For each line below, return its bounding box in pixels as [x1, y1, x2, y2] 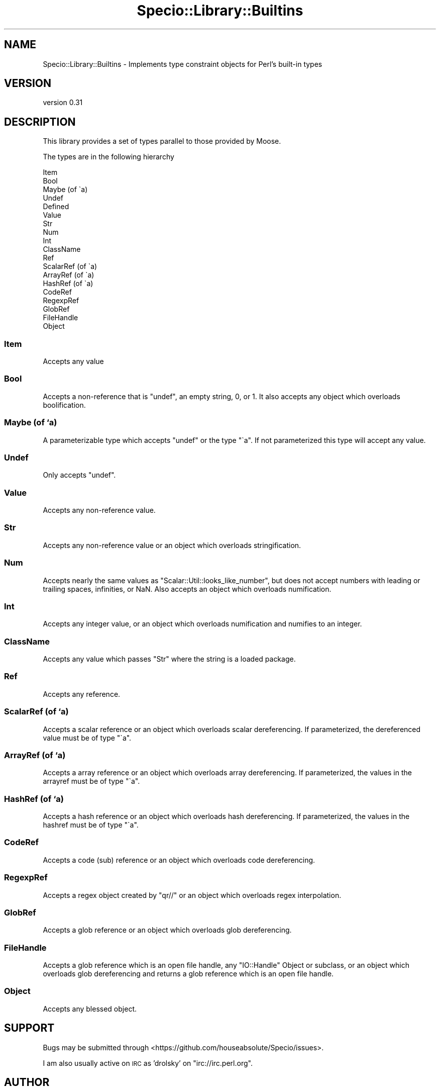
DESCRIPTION [4, 115, 76, 128]
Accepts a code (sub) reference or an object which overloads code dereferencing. [43, 855, 315, 864]
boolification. [43, 400, 86, 409]
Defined [43, 202, 69, 211]
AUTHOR [4, 1076, 50, 1089]
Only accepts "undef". [43, 471, 116, 480]
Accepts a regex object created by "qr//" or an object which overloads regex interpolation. [43, 890, 342, 899]
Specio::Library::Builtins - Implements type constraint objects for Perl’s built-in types [43, 59, 322, 68]
